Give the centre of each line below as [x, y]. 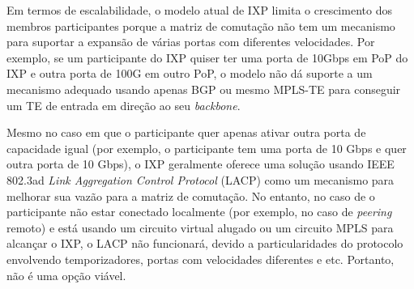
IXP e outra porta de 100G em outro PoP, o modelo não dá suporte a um [190, 73]
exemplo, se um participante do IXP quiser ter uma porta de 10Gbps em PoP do [207, 57]
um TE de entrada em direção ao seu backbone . [124, 105]
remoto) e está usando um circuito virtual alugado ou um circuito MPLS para [200, 227]
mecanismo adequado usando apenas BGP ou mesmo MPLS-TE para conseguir [204, 89]
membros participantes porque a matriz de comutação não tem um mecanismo [201, 25]
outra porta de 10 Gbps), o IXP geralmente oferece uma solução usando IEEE [201, 164]
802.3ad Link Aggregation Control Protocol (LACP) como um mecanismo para [201, 179]
